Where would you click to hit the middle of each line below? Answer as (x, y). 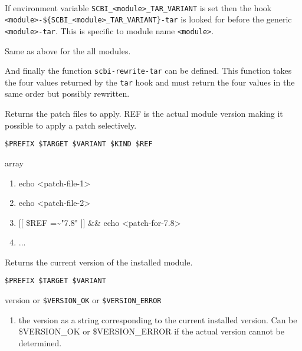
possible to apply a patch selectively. (71, 125)
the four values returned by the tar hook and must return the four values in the (150, 82)
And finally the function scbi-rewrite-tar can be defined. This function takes (148, 70)
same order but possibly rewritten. (67, 94)
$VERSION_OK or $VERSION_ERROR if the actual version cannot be (151, 331)
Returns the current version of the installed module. (99, 262)
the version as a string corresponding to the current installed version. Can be (158, 319)
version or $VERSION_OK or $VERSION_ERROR (83, 300)
